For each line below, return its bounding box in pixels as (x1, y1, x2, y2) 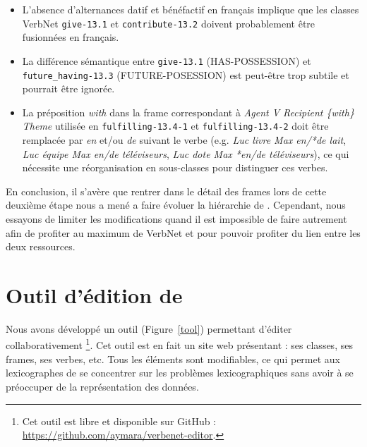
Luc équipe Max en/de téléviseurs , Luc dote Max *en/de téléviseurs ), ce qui (22, 146, 349, 161)
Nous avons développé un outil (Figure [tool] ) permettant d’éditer (6, 321, 292, 336)
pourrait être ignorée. (22, 81, 115, 96)
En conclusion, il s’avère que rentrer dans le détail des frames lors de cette (6, 183, 327, 198)
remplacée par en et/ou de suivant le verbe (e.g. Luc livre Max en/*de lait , (22, 133, 347, 147)
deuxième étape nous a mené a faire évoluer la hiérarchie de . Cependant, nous (6, 197, 346, 212)
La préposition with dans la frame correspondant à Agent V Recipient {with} (22, 104, 354, 119)
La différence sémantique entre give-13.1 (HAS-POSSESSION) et (22, 53, 311, 68)
